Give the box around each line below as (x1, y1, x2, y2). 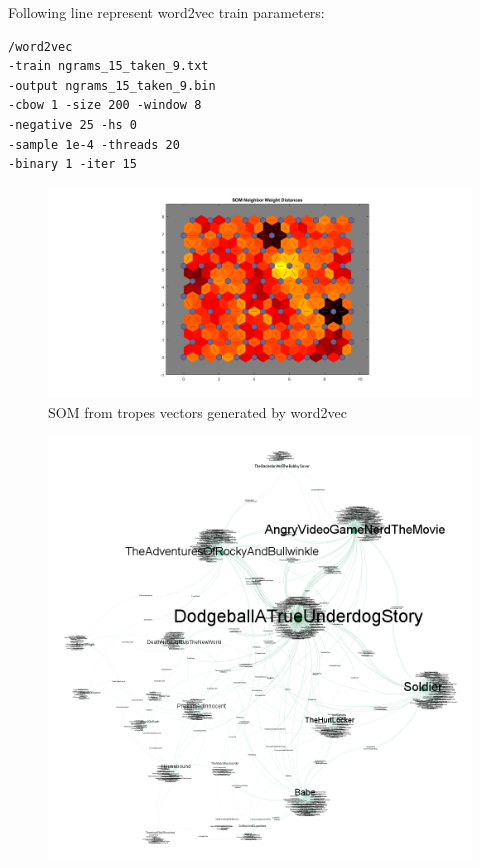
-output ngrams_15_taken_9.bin (8, 78, 216, 93)
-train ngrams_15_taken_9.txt (8, 59, 209, 74)
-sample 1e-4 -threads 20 (8, 137, 180, 152)
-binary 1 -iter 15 (8, 157, 137, 172)
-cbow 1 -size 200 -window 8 (8, 98, 202, 113)
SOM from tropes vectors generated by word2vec (48, 401, 347, 422)
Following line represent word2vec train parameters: (8, 2, 325, 22)
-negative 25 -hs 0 (8, 117, 137, 132)
